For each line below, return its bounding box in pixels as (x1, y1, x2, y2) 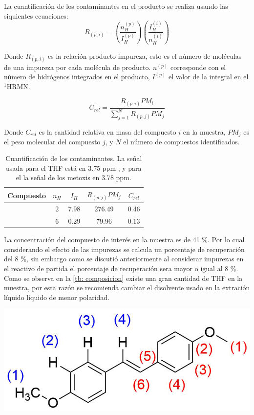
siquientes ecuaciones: (4, 10, 68, 21)
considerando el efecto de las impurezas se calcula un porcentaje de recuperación (4, 244, 245, 254)
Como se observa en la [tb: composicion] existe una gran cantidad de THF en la (4, 273, 243, 283)
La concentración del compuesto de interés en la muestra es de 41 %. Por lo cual (4, 234, 245, 245)
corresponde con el (170, 62, 226, 72)
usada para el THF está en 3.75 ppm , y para (5, 162, 142, 173)
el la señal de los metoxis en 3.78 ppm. (16, 172, 131, 183)
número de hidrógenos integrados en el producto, (4, 71, 150, 82)
